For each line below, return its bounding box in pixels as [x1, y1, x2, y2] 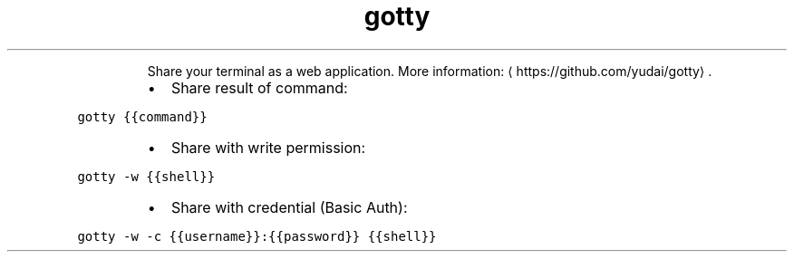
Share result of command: [170, 78, 348, 97]
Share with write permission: [170, 138, 366, 157]
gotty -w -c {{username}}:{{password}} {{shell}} [77, 228, 437, 244]
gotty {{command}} [77, 109, 208, 124]
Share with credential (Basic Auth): [170, 197, 408, 216]
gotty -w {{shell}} [77, 168, 216, 184]
